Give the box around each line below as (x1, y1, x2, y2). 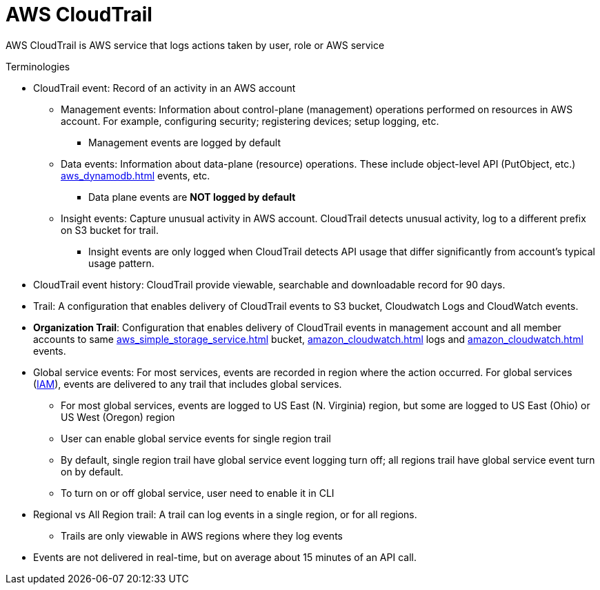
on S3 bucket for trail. (61, 224, 159, 236)
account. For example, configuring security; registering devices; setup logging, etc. (61, 115, 439, 127)
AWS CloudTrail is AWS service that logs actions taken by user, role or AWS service (6, 39, 385, 51)
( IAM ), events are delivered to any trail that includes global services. (33, 377, 342, 390)
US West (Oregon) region (61, 411, 175, 423)
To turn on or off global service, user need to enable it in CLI (61, 486, 334, 499)
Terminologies (6, 60, 70, 72)
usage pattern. (88, 257, 154, 269)
